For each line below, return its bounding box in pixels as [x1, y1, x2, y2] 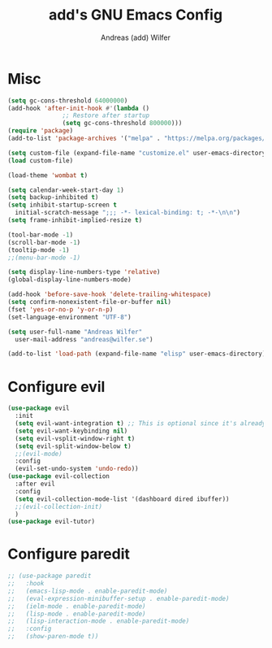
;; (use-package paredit [7, 572, 92, 581]
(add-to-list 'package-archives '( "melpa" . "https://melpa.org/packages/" [7, 134, 270, 143]
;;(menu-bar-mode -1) [7, 254, 81, 262]
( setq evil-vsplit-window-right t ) [15, 434, 136, 442]
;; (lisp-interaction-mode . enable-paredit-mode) [7, 617, 190, 625]
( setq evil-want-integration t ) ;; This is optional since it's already [15, 420, 266, 428]
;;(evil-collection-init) [15, 502, 103, 511]
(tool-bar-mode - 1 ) [7, 230, 74, 239]
